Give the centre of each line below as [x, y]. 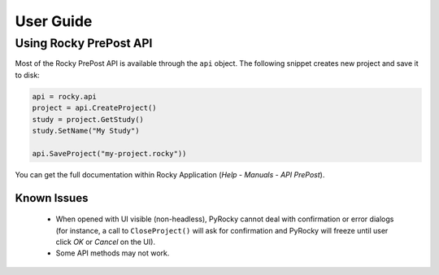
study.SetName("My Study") [86, 131]
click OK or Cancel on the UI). [106, 242]
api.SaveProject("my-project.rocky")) [109, 153]
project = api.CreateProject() [95, 108]
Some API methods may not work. [113, 253]
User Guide [54, 21]
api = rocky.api [65, 96]
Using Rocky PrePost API [84, 43]
